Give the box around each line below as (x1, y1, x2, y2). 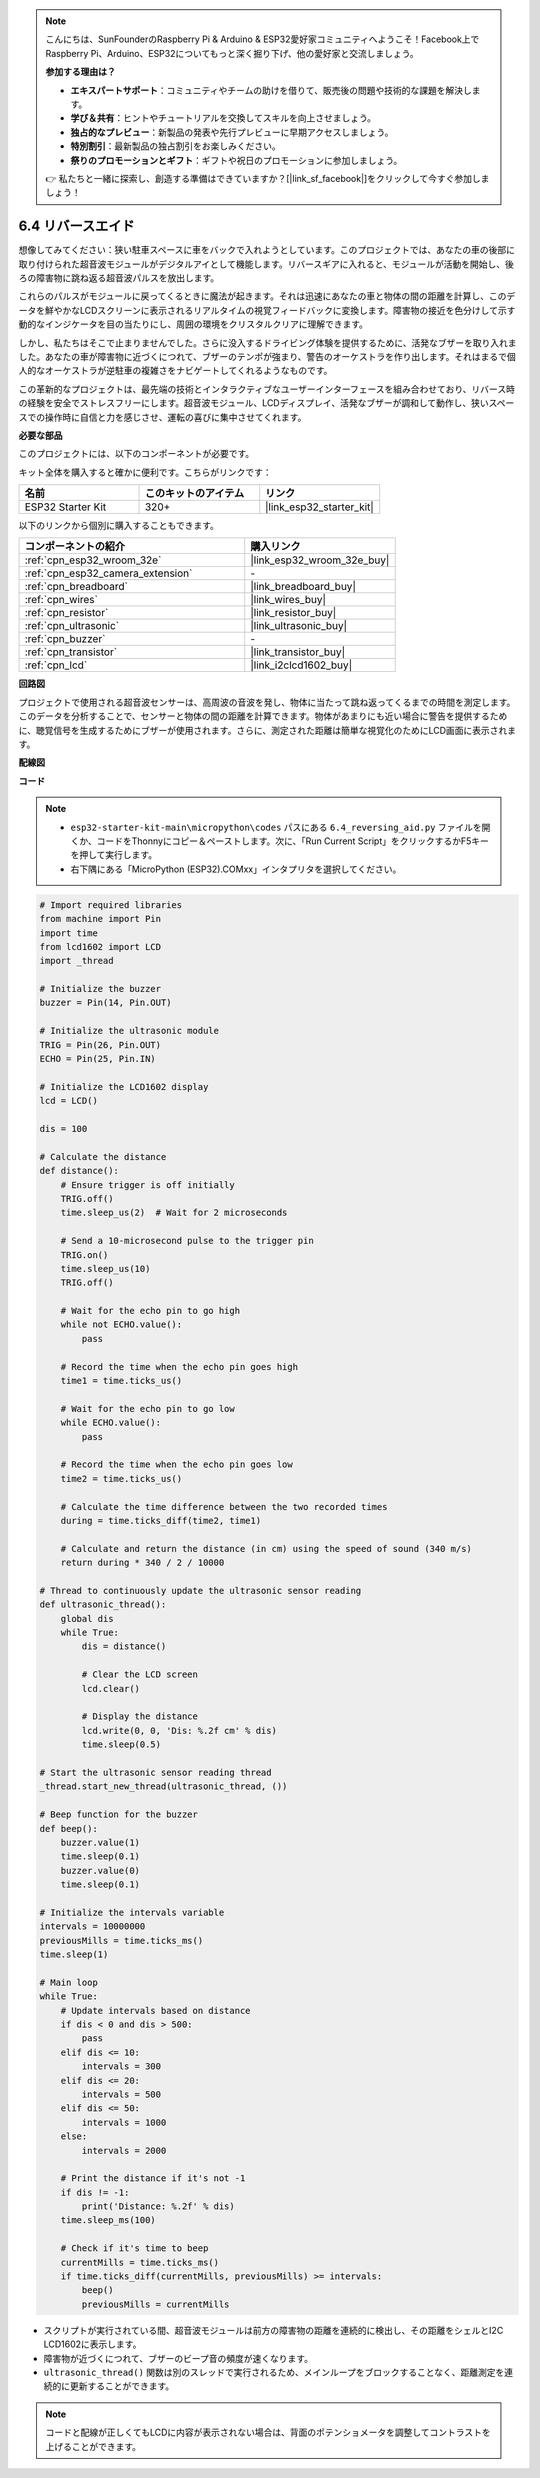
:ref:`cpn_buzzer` (24, 632, 106, 646)
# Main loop (39, 1976, 99, 1988)
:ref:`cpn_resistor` (24, 606, 109, 620)
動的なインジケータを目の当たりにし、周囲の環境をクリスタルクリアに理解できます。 (18, 318, 369, 330)
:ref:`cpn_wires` (24, 593, 99, 607)
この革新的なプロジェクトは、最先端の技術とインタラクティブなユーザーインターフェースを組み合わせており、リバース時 (18, 383, 515, 395)
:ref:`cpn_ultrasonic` (24, 619, 120, 633)
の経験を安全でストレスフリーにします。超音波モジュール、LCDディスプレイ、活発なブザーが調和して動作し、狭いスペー (18, 397, 515, 409)
